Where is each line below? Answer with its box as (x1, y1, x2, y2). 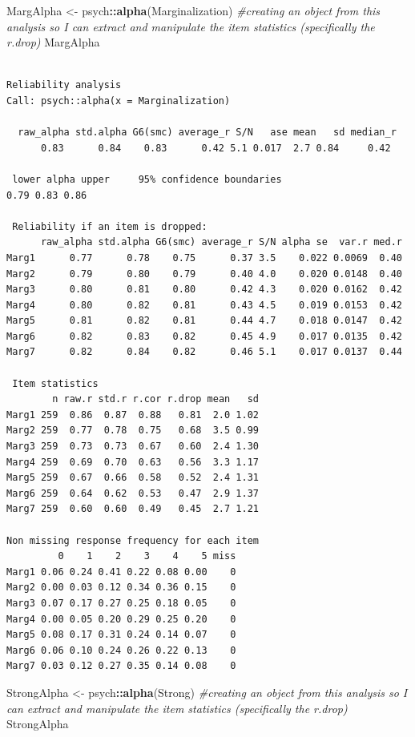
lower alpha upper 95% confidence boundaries (12, 173, 282, 185)
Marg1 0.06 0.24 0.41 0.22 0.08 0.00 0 (6, 566, 236, 578)
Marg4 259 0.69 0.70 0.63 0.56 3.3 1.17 (6, 456, 259, 468)
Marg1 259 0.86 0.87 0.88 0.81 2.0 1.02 (6, 409, 259, 421)
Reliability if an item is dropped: (12, 220, 207, 232)
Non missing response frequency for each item (6, 534, 259, 546)
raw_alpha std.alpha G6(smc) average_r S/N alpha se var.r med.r (40, 236, 402, 248)
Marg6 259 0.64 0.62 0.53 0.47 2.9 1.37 (6, 487, 259, 499)
